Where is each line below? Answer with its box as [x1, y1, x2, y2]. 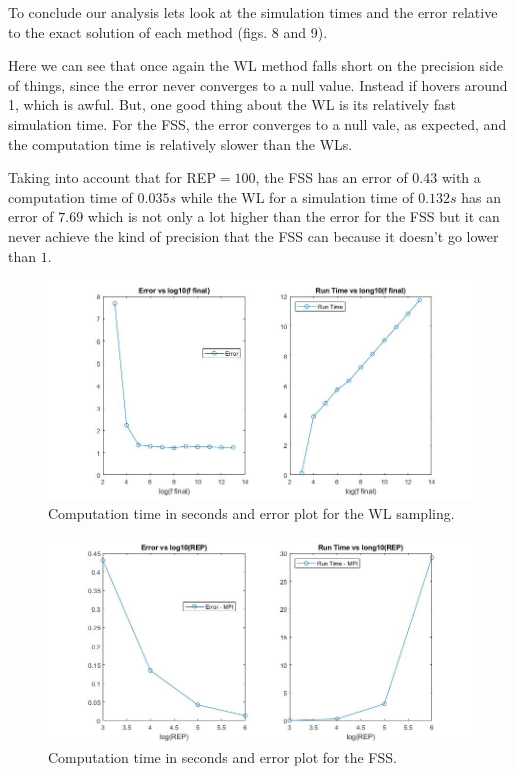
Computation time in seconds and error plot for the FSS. [48, 746, 397, 767]
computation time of [8, 186, 133, 207]
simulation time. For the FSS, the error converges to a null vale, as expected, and [8, 113, 507, 134]
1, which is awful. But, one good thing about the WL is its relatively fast [8, 94, 456, 115]
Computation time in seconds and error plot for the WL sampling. [48, 502, 455, 523]
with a [441, 167, 481, 188]
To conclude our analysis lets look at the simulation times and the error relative [8, 2, 498, 22]
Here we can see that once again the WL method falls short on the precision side [8, 55, 503, 76]
